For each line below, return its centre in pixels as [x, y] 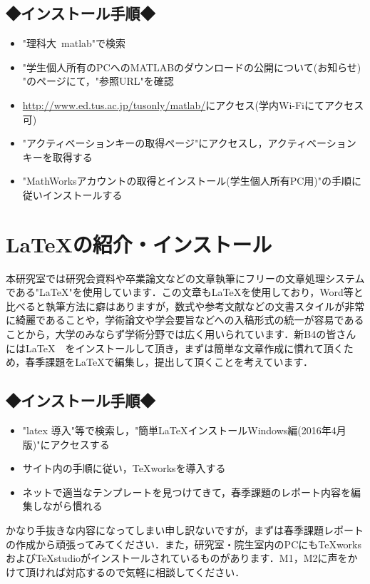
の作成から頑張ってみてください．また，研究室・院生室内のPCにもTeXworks [184, 544]
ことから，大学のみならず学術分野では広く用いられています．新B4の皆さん [181, 334]
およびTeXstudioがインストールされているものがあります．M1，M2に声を [177, 558]
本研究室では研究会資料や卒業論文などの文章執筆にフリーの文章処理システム [185, 278]
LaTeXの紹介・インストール [139, 244]
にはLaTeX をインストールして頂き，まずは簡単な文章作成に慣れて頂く [175, 348]
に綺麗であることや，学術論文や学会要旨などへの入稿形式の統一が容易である [185, 320]
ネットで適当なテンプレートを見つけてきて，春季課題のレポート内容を [186, 492]
